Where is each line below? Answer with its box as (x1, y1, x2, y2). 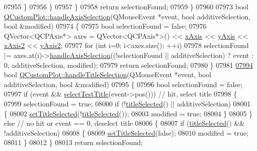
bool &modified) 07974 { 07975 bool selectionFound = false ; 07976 (4, 21, 206, 31)
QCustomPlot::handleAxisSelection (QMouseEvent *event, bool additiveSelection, (4, 11, 251, 21)
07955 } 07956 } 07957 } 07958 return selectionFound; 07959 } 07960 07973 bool (4, 1, 249, 11)
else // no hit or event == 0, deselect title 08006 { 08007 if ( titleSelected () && (4, 118, 245, 128)
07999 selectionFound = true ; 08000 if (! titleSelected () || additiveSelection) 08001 (4, 98, 251, 108)
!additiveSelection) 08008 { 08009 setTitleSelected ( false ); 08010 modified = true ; (4, 127, 249, 138)
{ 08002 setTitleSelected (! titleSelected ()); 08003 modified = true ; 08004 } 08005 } (4, 108, 253, 118)
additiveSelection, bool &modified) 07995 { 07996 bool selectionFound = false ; (4, 79, 243, 89)
